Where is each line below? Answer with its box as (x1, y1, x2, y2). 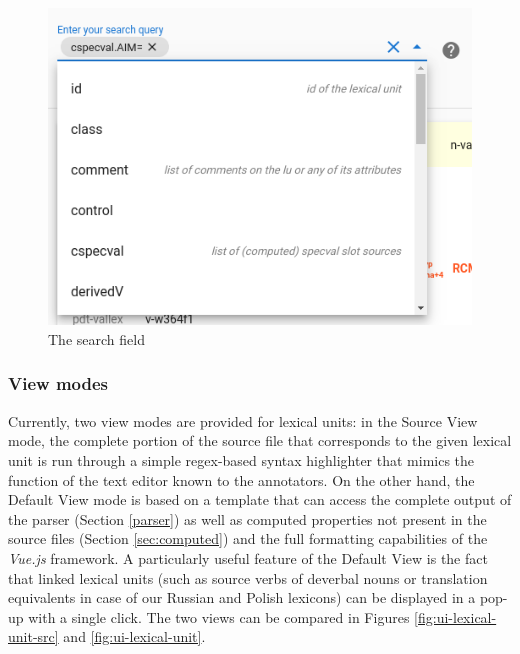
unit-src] (8, 626, 59, 647)
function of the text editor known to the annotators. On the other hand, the (8, 469, 475, 490)
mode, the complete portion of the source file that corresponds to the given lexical (8, 430, 512, 451)
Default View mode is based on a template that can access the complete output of (8, 489, 512, 510)
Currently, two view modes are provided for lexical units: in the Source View (8, 410, 478, 431)
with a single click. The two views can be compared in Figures (28, 606, 410, 627)
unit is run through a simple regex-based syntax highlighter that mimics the (8, 449, 475, 470)
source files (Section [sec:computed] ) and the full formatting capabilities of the (8, 528, 488, 549)
